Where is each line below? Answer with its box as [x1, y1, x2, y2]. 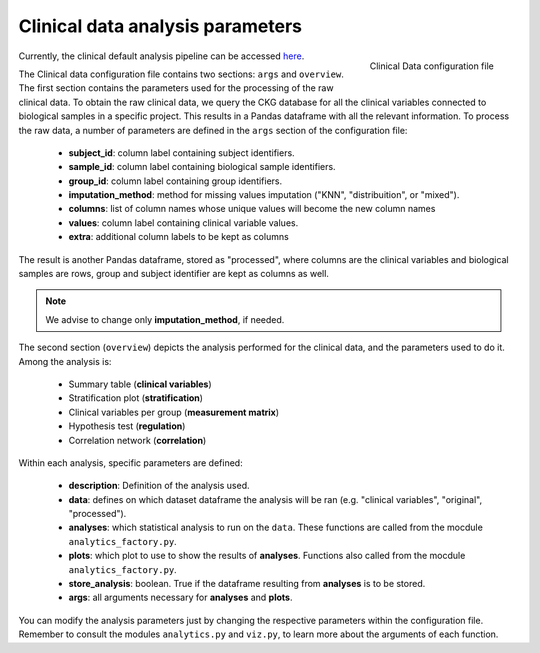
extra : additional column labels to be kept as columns [68, 231, 289, 243]
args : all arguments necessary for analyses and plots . [68, 591, 293, 604]
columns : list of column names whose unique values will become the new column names [68, 203, 436, 215]
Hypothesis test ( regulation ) [68, 420, 186, 432]
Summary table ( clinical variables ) [68, 378, 212, 390]
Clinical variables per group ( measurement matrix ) [68, 406, 280, 418]
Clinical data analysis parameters [18, 15, 303, 37]
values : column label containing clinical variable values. [68, 216, 299, 229]
